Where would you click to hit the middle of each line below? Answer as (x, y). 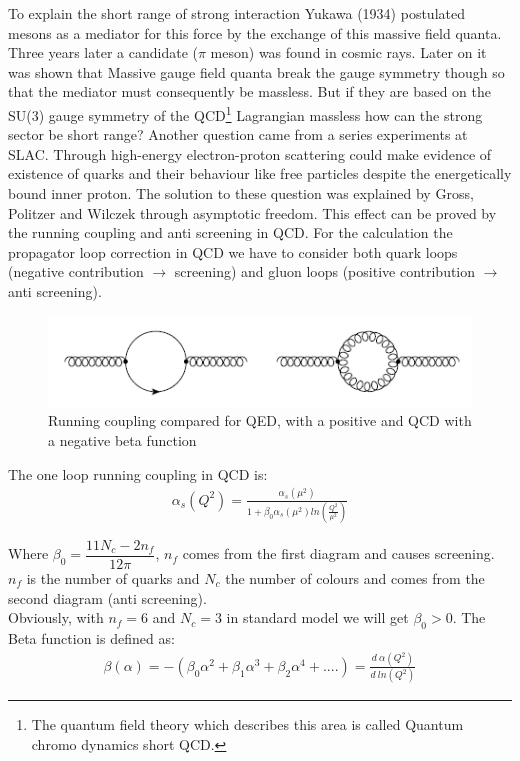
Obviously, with (56, 617)
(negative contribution (76, 271)
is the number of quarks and (113, 577)
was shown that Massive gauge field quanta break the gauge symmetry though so (256, 71)
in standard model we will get (317, 617)
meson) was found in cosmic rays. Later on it (348, 52)
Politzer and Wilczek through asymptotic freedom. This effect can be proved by (252, 212)
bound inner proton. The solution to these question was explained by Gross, (241, 193)
